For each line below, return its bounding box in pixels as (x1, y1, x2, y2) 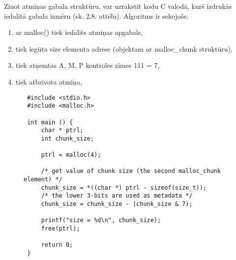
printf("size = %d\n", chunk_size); (41, 217, 161, 224)
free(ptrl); (41, 225, 80, 232)
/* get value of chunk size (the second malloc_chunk (41, 168, 221, 175)
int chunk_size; (41, 135, 94, 142)
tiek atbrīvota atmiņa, (15, 76, 82, 87)
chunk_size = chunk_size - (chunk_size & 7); (41, 201, 193, 208)
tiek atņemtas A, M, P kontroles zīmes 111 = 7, (15, 60, 160, 70)
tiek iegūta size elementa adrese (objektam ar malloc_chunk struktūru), (15, 43, 233, 54)
